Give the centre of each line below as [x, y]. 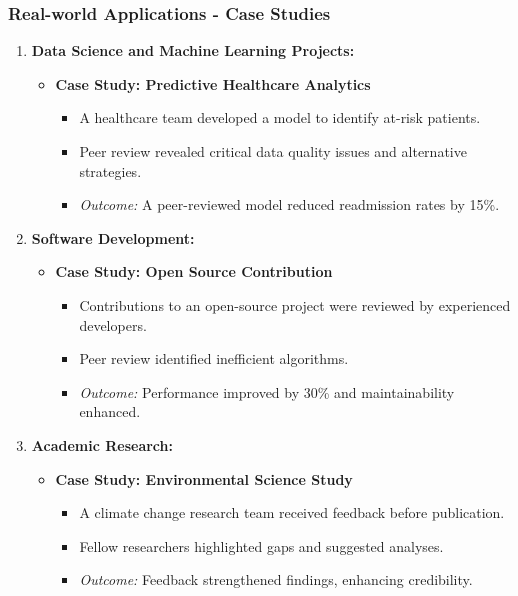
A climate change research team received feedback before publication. [292, 512]
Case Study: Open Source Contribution [194, 271]
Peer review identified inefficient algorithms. [214, 358]
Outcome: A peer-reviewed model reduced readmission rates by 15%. [289, 204]
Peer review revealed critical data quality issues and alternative [273, 151]
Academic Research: [102, 444]
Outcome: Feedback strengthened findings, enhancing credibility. [276, 579]
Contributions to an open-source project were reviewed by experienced [295, 304]
